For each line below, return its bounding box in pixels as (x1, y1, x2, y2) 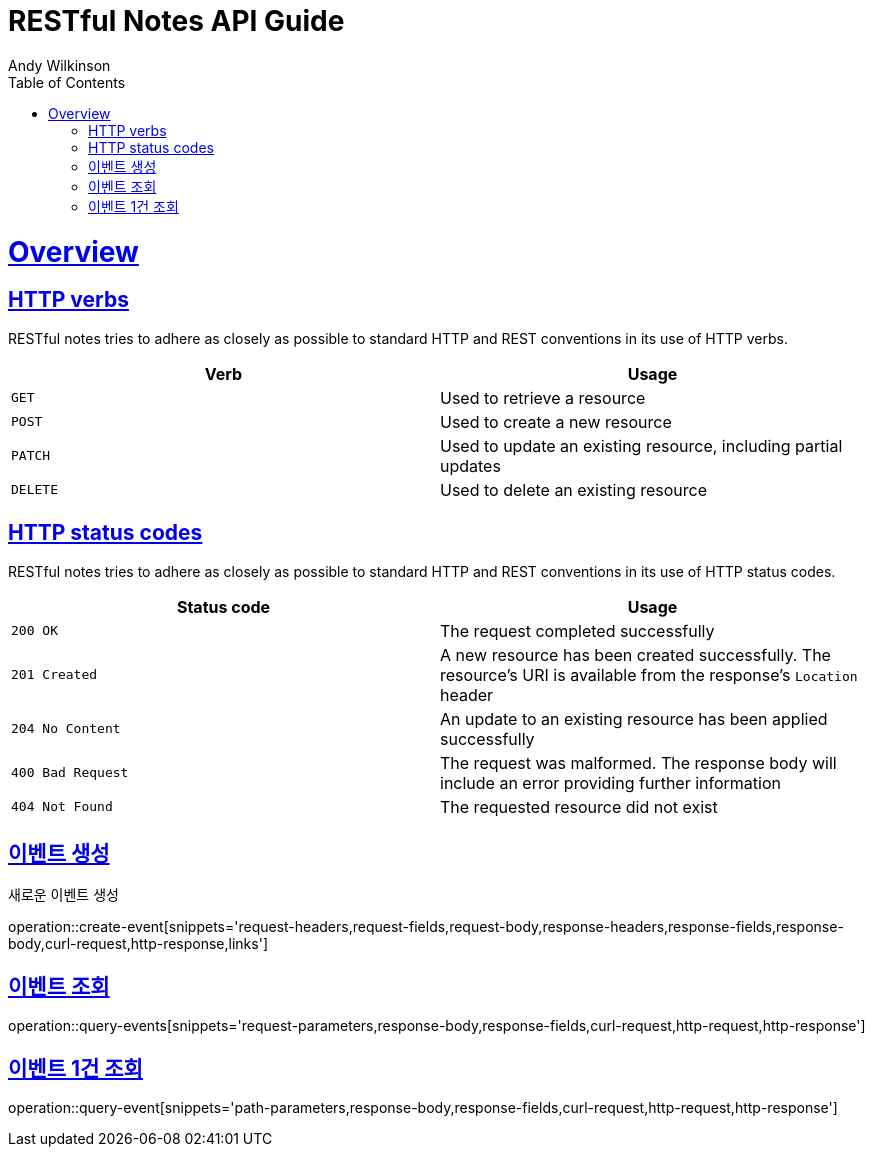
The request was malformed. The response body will (440, 752, 837, 773)
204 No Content (11, 721, 121, 737)
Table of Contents (8, 73, 126, 91)
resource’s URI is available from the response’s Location (440, 664, 858, 685)
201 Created (11, 667, 98, 683)
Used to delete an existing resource (440, 479, 708, 500)
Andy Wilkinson (8, 56, 111, 74)
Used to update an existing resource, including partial (440, 435, 843, 456)
